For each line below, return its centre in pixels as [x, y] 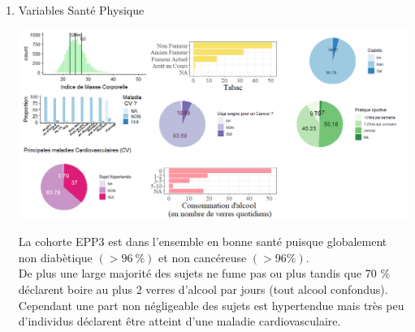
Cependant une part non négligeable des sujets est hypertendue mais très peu [211, 305]
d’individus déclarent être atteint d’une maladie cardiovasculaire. [179, 321]
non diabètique [55, 257]
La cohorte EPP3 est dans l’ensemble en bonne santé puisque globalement [203, 241]
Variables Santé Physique [81, 10]
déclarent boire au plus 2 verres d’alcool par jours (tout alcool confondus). [203, 289]
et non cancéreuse [203, 257]
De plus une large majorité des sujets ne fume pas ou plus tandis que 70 [197, 273]
